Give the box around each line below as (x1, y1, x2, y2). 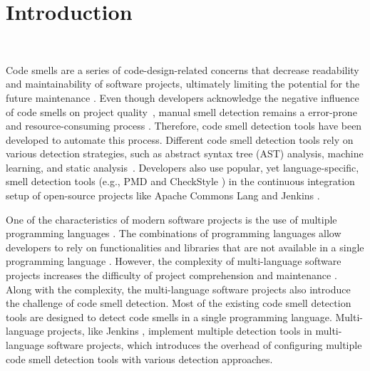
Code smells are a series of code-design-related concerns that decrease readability (6, 62, 359, 77)
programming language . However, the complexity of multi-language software (6, 254, 341, 268)
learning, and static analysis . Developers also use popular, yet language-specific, (6, 160, 359, 174)
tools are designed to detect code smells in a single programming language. (6, 309, 332, 324)
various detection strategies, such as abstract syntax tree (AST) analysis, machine (6, 146, 364, 161)
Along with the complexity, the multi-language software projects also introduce (6, 281, 351, 296)
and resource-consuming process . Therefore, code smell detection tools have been (6, 118, 362, 133)
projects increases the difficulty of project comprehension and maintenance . (6, 268, 337, 283)
